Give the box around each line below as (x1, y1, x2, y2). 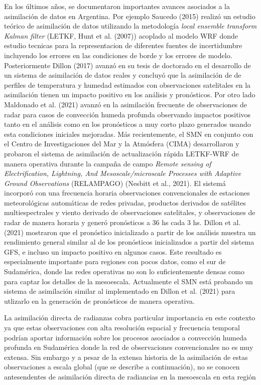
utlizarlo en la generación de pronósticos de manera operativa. (4, 295, 195, 306)
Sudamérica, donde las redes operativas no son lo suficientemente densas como (4, 266, 244, 277)
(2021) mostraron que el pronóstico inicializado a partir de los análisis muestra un (4, 227, 256, 237)
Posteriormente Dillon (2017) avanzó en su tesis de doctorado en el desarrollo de (4, 60, 251, 70)
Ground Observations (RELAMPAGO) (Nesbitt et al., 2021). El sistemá (4, 177, 226, 188)
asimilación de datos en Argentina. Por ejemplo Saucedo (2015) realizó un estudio (4, 11, 255, 21)
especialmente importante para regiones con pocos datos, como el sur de (4, 256, 226, 267)
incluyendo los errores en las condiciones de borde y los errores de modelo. (4, 50, 232, 60)
